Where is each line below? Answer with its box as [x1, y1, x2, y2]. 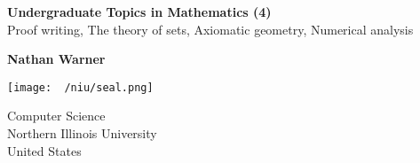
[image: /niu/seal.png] [7, 81, 154, 94]
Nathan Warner [7, 50, 106, 68]
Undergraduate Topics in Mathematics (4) [7, 3, 272, 20]
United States [7, 141, 82, 159]
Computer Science [7, 106, 106, 125]
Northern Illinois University [7, 124, 157, 143]
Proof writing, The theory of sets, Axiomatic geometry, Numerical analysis [7, 19, 414, 38]
